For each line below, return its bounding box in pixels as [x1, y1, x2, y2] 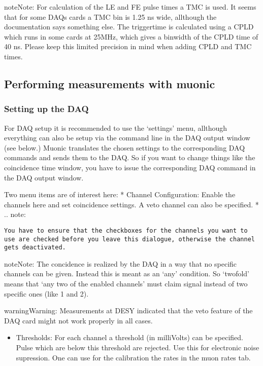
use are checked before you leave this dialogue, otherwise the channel [4, 235, 255, 243]
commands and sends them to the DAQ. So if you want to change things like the [4, 152, 255, 163]
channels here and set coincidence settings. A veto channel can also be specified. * [4, 199, 259, 209]
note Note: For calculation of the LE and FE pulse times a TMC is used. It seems [4, 2, 256, 12]
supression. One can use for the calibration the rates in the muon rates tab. [16, 352, 251, 362]
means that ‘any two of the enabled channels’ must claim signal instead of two [4, 278, 248, 289]
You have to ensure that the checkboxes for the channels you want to [4, 227, 248, 234]
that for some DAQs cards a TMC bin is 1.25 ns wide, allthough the [4, 11, 217, 22]
